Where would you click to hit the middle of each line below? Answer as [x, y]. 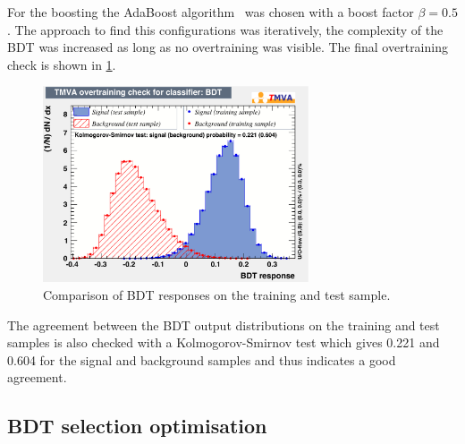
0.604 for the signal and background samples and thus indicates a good [202, 359]
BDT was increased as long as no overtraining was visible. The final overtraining [228, 47]
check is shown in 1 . [62, 64]
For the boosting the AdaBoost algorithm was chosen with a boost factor [211, 12]
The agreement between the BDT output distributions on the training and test [224, 324]
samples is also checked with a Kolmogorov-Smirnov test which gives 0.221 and [224, 342]
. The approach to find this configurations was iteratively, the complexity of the [225, 29]
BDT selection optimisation [137, 426]
